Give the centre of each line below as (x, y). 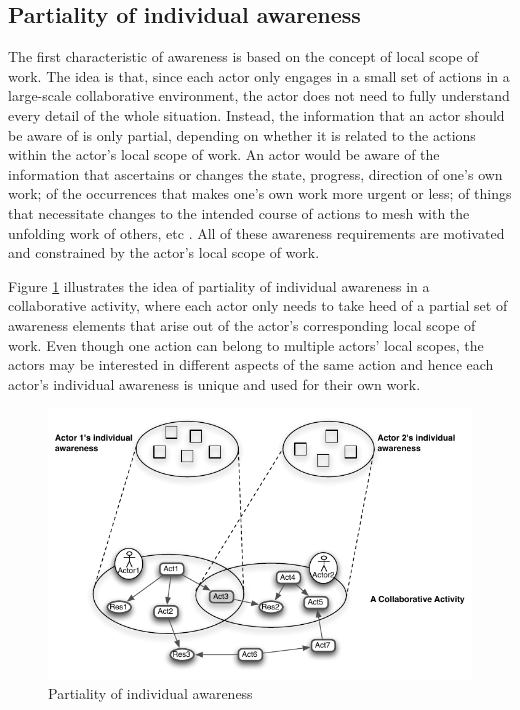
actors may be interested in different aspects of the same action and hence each (251, 364)
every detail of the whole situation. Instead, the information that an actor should (256, 114)
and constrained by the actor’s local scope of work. (164, 252)
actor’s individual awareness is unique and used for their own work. (214, 383)
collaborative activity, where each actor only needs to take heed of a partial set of (258, 305)
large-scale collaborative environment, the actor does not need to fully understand (259, 95)
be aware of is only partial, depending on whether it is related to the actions (242, 134)
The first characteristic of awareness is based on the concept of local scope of (243, 56)
